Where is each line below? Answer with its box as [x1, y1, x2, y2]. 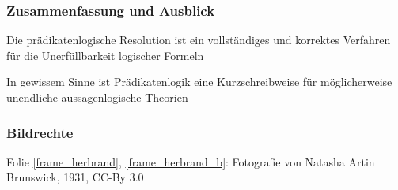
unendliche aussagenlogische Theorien [6, 89, 188, 105]
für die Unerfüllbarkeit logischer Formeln [6, 47, 204, 63]
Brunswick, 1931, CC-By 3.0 [6, 169, 144, 185]
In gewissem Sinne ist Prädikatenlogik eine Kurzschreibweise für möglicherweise [6, 73, 392, 90]
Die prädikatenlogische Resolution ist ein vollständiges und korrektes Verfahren [6, 32, 391, 48]
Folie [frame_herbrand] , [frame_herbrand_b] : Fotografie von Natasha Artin [6, 153, 375, 170]
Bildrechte [6, 122, 74, 142]
